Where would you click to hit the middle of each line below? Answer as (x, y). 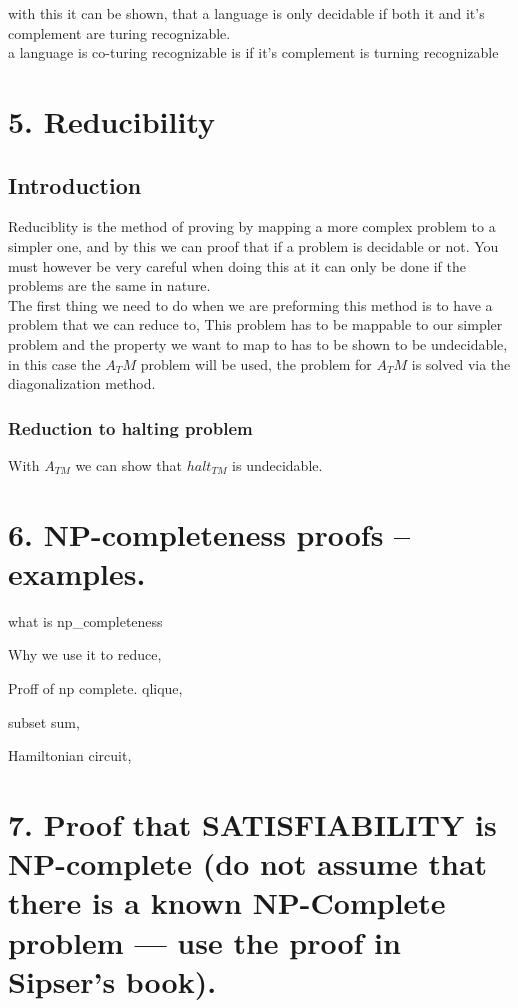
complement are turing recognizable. (119, 32)
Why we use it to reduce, (85, 654)
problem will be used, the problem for (256, 363)
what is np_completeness (85, 620)
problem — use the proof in (204, 941)
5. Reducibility (112, 120)
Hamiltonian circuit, (70, 755)
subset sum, (44, 721)
